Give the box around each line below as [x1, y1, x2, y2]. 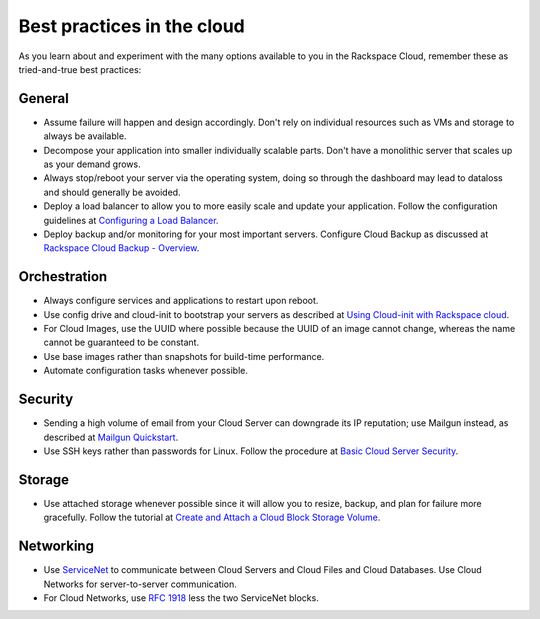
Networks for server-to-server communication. [43, 578, 237, 590]
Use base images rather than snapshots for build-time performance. [43, 350, 325, 362]
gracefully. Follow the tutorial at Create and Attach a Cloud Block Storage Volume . [43, 511, 381, 524]
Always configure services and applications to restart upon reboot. [43, 295, 319, 307]
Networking [18, 538, 95, 555]
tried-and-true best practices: [18, 63, 142, 75]
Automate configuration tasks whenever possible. [43, 365, 249, 377]
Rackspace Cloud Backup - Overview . [43, 242, 200, 254]
